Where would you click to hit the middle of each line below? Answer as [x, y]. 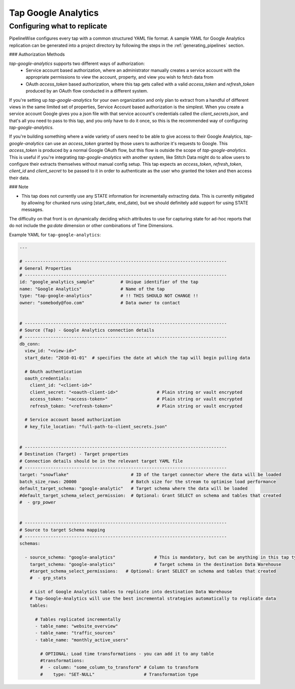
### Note [19, 187]
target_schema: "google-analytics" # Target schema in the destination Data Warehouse [155, 564]
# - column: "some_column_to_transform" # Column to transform [119, 667]
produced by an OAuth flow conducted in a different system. [87, 91]
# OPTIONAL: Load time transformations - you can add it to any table [127, 654]
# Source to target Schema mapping [62, 530]
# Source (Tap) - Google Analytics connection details [87, 330]
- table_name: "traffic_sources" [75, 633]
